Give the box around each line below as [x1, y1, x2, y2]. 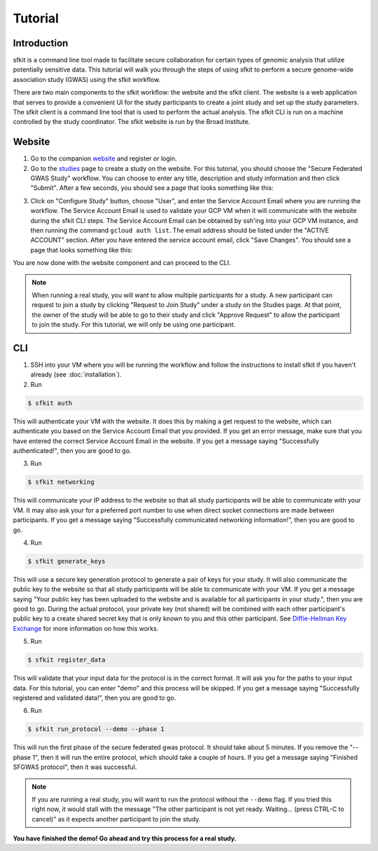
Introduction [13, 37, 69, 49]
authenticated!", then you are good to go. [13, 447, 132, 455]
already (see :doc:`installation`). [30, 370, 122, 379]
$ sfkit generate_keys [27, 557, 106, 565]
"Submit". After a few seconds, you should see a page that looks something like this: [30, 184, 274, 192]
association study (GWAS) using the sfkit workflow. [13, 75, 161, 83]
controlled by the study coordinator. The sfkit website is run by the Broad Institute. [13, 118, 251, 126]
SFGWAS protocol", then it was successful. [13, 763, 137, 771]
